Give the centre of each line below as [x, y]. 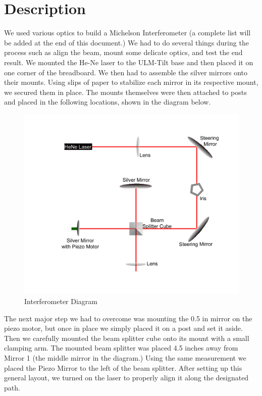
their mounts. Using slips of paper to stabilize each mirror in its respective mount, [131, 82]
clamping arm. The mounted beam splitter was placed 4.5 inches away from [121, 348]
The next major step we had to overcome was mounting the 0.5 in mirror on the [128, 318]
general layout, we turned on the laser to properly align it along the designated [126, 378]
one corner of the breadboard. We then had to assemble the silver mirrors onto [126, 72]
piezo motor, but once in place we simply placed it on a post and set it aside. [123, 328]
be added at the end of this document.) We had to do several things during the [126, 42]
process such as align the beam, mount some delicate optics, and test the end [123, 52]
